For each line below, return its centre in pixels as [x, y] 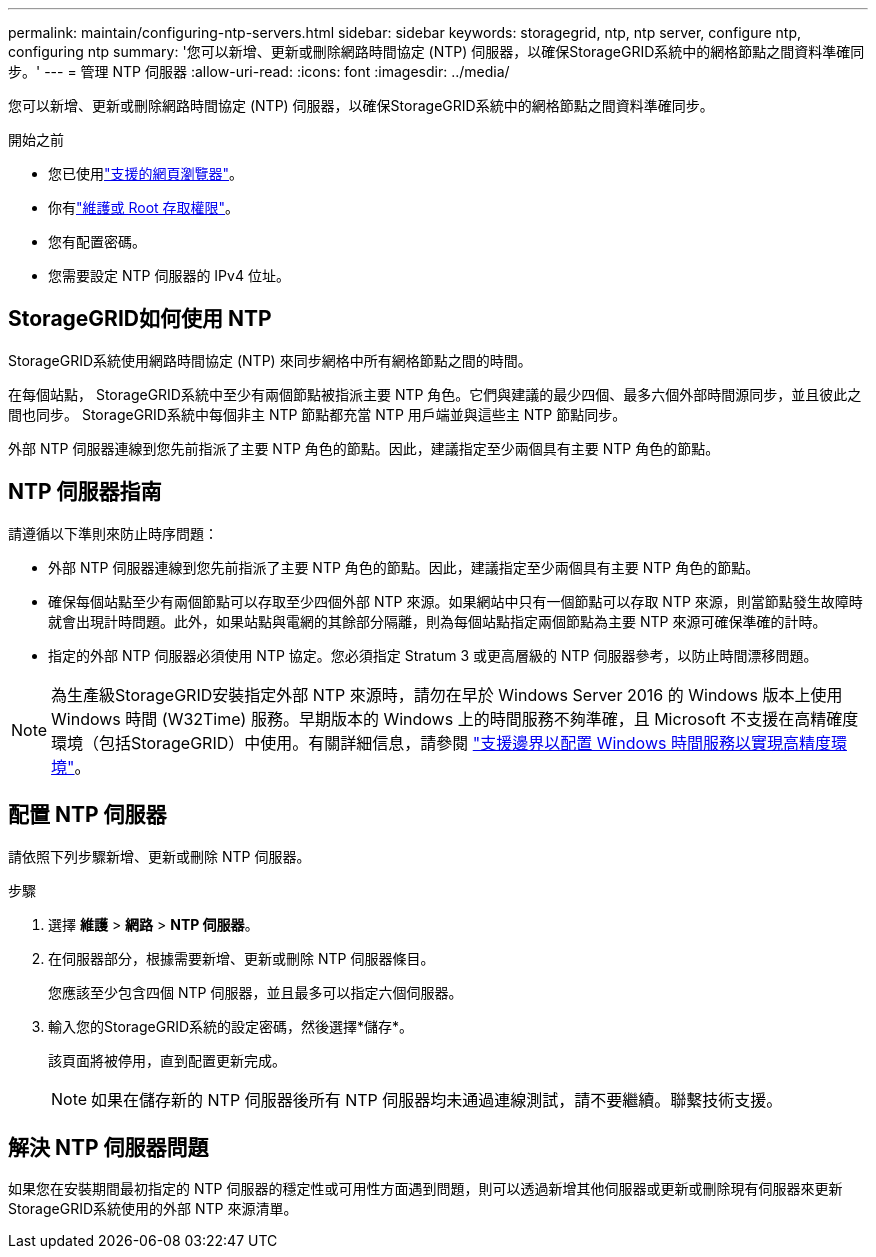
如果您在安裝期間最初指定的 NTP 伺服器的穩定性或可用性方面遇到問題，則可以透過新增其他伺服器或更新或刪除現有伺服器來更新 [425, 1189]
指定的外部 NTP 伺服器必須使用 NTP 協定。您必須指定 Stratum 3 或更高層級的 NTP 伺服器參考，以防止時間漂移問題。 [433, 655]
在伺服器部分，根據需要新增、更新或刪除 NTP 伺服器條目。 [241, 958]
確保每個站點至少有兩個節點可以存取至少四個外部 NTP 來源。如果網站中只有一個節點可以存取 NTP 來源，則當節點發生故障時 [455, 601]
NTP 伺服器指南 [85, 492]
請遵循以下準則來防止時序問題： [113, 533]
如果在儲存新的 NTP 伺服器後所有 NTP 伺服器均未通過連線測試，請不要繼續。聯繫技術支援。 [437, 1099]
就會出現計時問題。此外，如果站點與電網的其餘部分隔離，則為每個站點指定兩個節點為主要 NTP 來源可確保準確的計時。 [437, 621]
